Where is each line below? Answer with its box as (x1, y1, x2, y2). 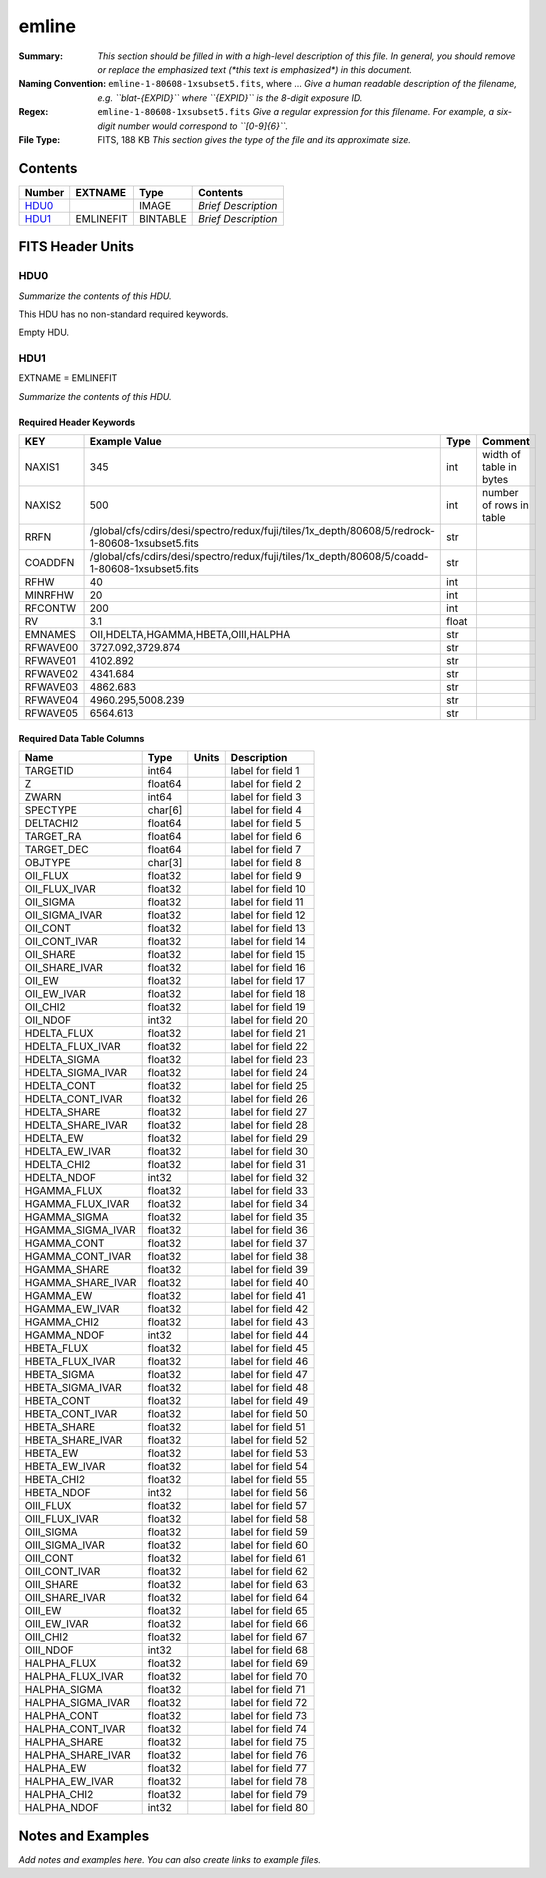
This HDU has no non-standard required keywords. (18, 308, 229, 320)
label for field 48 (230, 1381, 309, 1395)
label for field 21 (230, 1026, 306, 1040)
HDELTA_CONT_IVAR (24, 1092, 123, 1106)
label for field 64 (230, 1591, 309, 1605)
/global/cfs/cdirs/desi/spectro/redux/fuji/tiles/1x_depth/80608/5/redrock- (89, 524, 435, 538)
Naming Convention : (18, 78, 107, 90)
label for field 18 (230, 987, 306, 1001)
